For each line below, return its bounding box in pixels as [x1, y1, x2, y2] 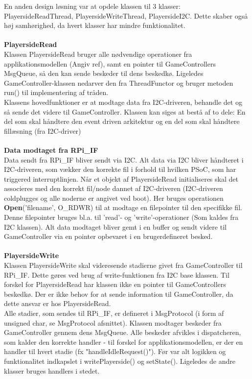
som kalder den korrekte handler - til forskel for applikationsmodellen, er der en [4, 336, 243, 347]
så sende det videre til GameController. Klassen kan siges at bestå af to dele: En [4, 106, 246, 117]
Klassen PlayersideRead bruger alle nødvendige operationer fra [4, 48, 192, 59]
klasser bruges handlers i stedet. [4, 365, 100, 376]
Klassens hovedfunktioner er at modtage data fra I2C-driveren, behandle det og [4, 96, 242, 107]
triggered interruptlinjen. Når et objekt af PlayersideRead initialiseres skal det [4, 173, 238, 184]
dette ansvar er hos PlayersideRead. [4, 298, 111, 308]
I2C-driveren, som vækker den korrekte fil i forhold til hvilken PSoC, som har [4, 164, 236, 174]
